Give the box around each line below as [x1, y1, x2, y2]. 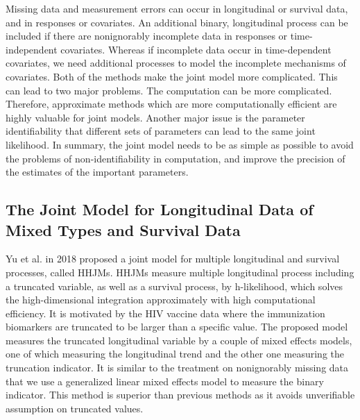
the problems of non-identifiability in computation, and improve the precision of [6, 151, 345, 165]
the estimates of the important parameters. [6, 165, 189, 179]
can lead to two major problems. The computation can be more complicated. [6, 83, 332, 97]
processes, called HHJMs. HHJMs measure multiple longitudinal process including [6, 264, 354, 279]
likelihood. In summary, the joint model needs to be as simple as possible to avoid [6, 137, 354, 151]
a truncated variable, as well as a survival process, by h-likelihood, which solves [6, 278, 343, 293]
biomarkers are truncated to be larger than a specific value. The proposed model [6, 319, 348, 334]
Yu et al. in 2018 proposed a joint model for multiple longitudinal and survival [6, 251, 340, 266]
